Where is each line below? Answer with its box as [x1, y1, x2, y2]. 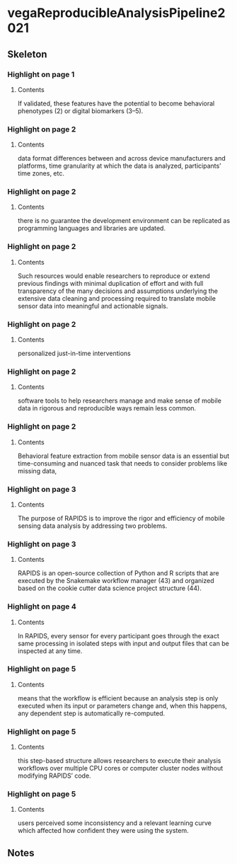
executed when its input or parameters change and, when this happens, [17, 701, 228, 710]
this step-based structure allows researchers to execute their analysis [17, 756, 221, 765]
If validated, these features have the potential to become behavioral [17, 99, 215, 108]
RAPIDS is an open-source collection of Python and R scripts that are [17, 569, 219, 577]
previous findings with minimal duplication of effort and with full [17, 279, 204, 287]
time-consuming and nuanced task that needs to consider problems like [17, 459, 228, 468]
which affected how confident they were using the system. [17, 826, 189, 835]
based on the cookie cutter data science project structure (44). [17, 584, 202, 592]
